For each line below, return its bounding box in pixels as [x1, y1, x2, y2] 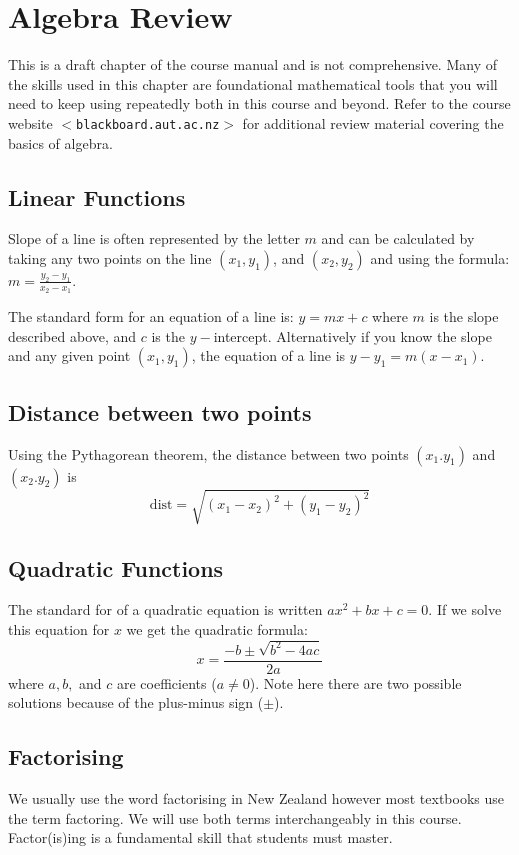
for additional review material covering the [242, 112, 504, 133]
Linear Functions [8, 181, 186, 212]
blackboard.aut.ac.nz [76, 117, 220, 132]
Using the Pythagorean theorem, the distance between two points [8, 443, 409, 464]
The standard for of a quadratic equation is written [8, 599, 323, 620]
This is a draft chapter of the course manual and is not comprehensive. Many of [8, 54, 497, 75]
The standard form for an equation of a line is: [8, 306, 294, 327]
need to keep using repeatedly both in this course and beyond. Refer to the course [8, 93, 511, 114]
